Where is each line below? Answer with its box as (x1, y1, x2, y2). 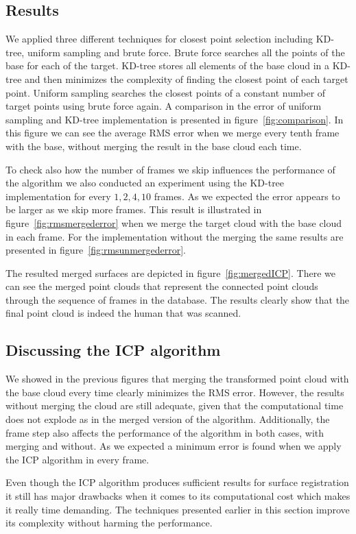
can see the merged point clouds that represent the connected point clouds (5, 279, 318, 293)
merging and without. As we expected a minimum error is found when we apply (5, 439, 342, 453)
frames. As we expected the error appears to (154, 189, 340, 203)
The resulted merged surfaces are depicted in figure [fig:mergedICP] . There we (5, 265, 335, 280)
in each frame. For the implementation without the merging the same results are (5, 229, 344, 243)
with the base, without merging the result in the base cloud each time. (5, 138, 302, 153)
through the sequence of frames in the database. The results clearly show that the (5, 292, 350, 306)
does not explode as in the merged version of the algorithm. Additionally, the (5, 412, 330, 426)
